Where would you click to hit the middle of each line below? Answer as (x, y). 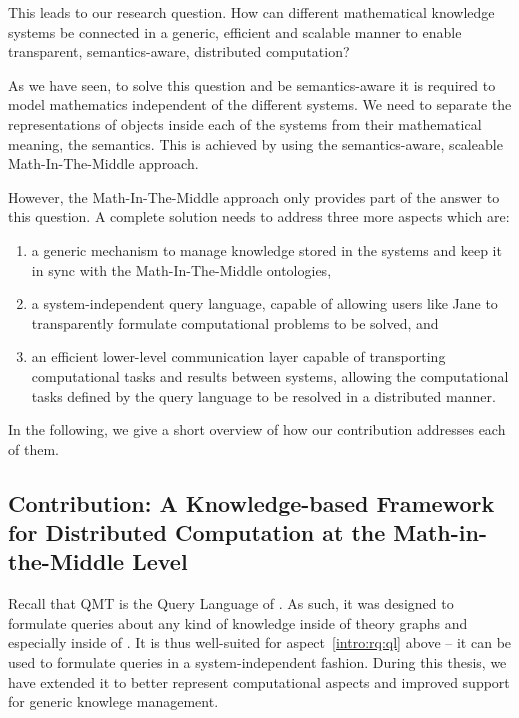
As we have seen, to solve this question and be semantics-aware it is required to (252, 84)
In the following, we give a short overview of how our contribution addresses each (257, 429)
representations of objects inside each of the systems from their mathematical (245, 123)
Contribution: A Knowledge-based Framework (251, 502)
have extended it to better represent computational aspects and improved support (259, 681)
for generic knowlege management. (113, 701)
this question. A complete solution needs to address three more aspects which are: (259, 216)
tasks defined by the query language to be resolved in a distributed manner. (263, 395)
